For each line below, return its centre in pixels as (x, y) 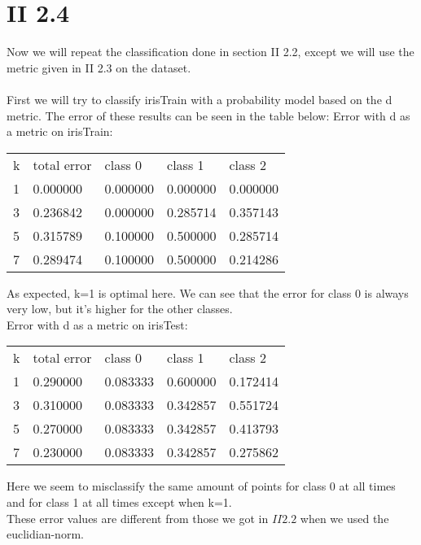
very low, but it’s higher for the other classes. (120, 309)
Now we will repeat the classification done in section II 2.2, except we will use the (210, 52)
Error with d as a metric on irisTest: (97, 324)
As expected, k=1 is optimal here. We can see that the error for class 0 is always (208, 292)
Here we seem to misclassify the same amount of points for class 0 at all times (201, 486)
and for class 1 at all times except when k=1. (119, 502)
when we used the (344, 518)
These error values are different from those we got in (138, 518)
